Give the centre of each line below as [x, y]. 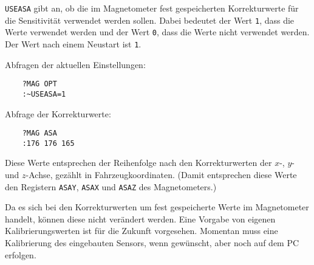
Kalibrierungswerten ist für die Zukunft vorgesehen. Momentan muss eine [142, 231]
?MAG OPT [39, 84]
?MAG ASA [39, 133]
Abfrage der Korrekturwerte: [58, 113]
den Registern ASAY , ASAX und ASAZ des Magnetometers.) [111, 186]
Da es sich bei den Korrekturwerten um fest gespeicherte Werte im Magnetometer [157, 207]
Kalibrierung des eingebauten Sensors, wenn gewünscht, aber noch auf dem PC [152, 243]
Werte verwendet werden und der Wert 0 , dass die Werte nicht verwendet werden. [157, 32]
